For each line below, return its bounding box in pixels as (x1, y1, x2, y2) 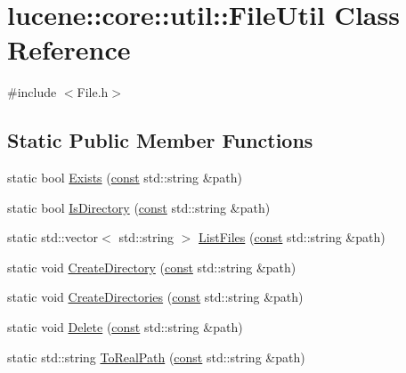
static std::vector (7, 228, 99, 247)
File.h (77, 83, 109, 101)
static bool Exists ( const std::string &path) (7, 168, 243, 187)
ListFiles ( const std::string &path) (199, 228, 386, 247)
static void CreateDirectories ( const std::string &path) (7, 288, 304, 306)
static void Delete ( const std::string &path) (7, 318, 243, 337)
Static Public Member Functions (7, 126, 313, 154)
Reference (7, 31, 131, 68)
